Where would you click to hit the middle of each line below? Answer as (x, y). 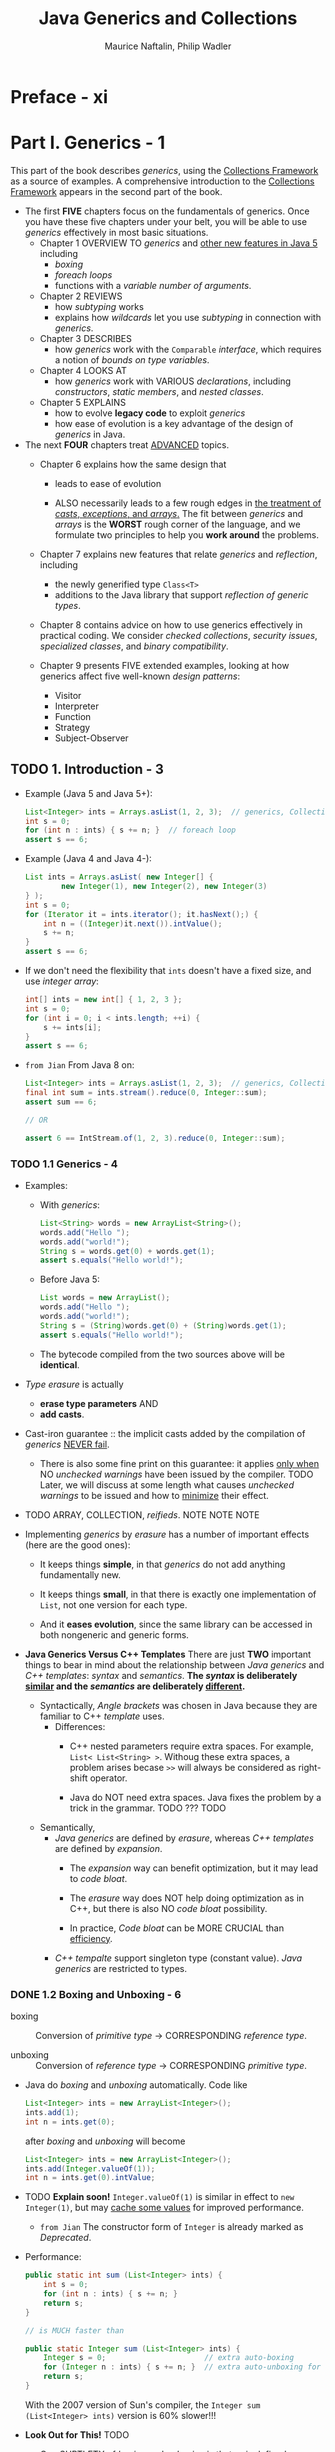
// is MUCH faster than (74, 2330)
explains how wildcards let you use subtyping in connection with (188, 317)
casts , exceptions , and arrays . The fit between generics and (178, 513)
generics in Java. (90, 434)
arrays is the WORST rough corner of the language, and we (177, 524)
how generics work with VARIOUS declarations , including (173, 381)
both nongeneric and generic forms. (114, 1634)
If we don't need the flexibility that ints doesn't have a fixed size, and (168, 971)
